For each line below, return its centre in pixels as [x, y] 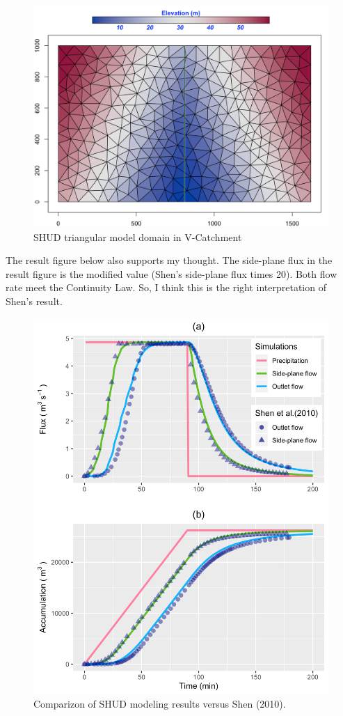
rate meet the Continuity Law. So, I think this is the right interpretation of [166, 287]
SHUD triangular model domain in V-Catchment [138, 236]
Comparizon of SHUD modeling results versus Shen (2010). [160, 704]
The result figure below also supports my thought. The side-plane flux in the [169, 260]
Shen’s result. [34, 301]
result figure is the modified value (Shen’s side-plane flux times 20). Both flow [171, 273]
